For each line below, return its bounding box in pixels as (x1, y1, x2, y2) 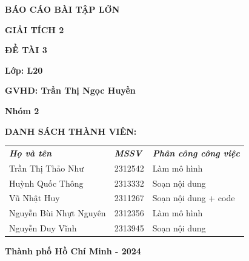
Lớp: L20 (5, 63, 43, 76)
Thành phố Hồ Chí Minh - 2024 (5, 245, 141, 257)
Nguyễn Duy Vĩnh (9, 222, 77, 234)
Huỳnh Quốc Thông (9, 176, 84, 189)
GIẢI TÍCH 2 (5, 23, 64, 36)
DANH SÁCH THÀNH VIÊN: (5, 124, 137, 137)
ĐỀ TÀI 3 (5, 43, 47, 56)
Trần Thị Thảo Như (9, 161, 84, 174)
